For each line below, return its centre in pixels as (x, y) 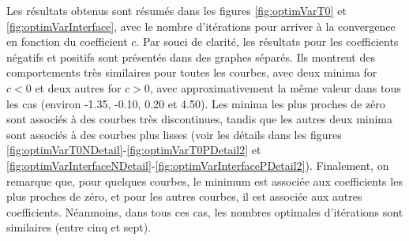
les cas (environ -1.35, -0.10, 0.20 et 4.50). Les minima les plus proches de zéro (196, 103)
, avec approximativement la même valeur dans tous (275, 87)
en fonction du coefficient (67, 41)
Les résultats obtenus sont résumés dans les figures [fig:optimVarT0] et (176, 10)
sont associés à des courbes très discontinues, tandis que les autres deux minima (200, 119)
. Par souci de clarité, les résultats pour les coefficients (267, 41)
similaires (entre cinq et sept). (79, 227)
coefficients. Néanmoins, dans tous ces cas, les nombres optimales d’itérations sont (205, 211)
